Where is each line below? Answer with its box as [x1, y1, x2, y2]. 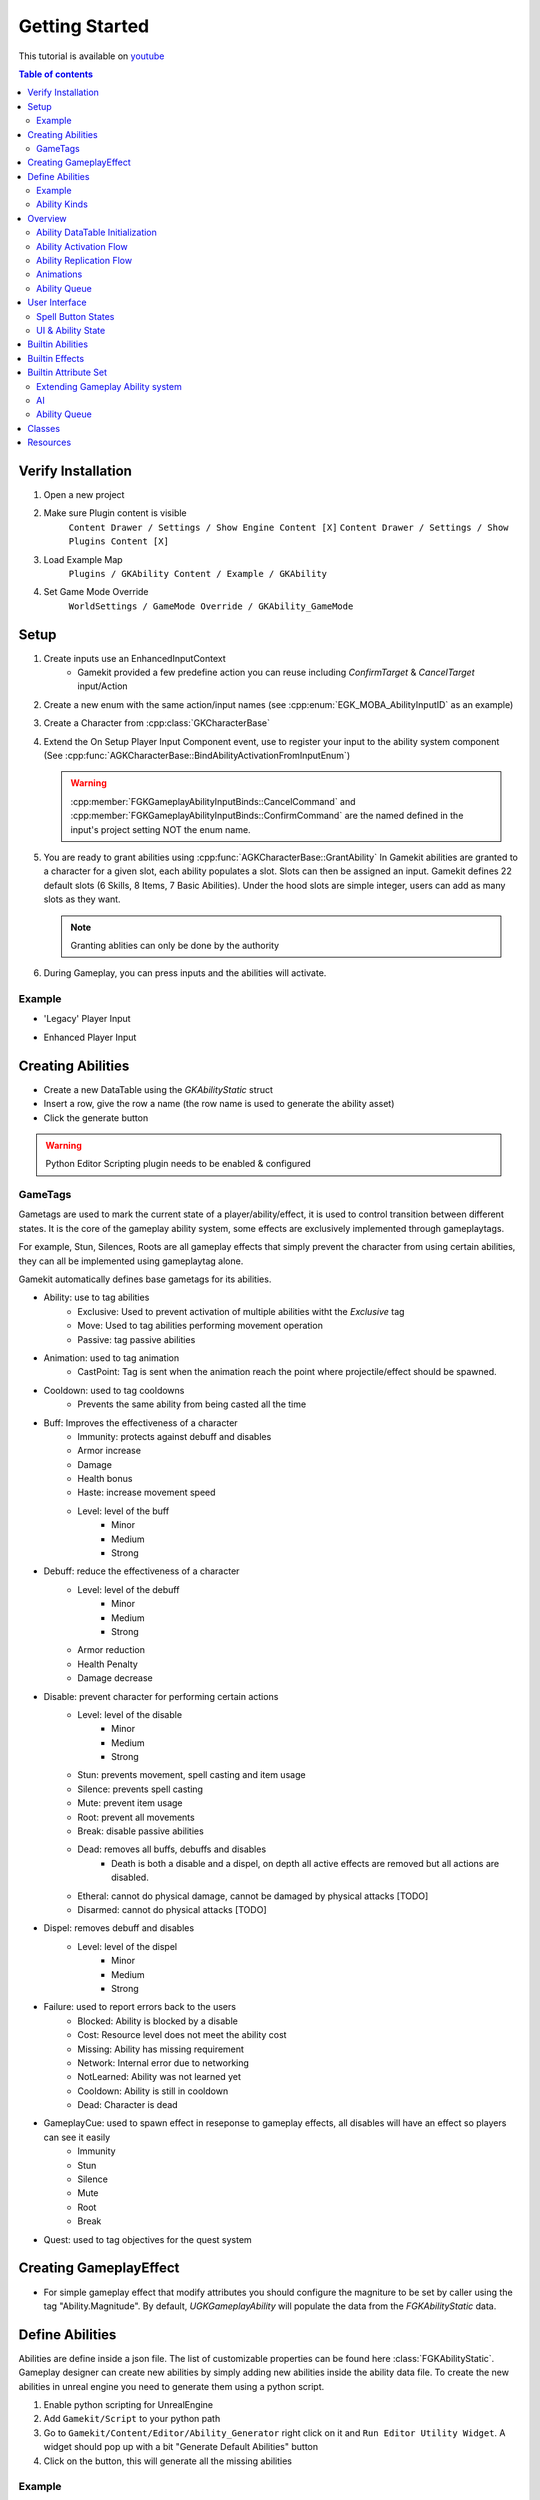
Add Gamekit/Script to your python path [43, 2413, 221, 2425]
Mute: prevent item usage [77, 1797, 184, 1809]
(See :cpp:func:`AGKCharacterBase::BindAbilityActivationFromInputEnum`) [43, 749, 350, 761]
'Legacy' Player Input [43, 1013, 131, 1025]
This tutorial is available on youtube [18, 50, 165, 62]
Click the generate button [43, 1111, 149, 1124]
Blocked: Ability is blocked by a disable [77, 2015, 239, 2027]
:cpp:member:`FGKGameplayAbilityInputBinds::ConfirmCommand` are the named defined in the [70, 810, 464, 822]
